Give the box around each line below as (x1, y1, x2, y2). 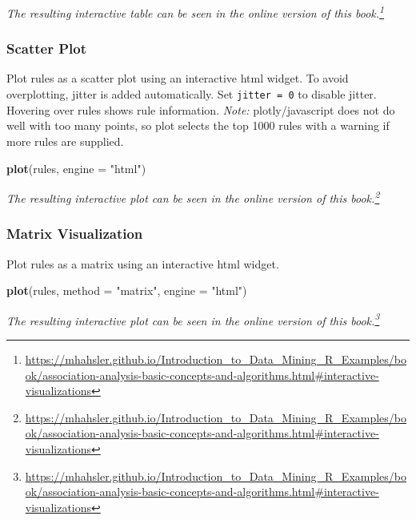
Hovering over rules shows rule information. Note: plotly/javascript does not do (6, 101, 395, 118)
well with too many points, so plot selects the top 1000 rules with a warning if (6, 117, 390, 134)
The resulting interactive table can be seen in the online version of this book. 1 (6, 2, 385, 21)
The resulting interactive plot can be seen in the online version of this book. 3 (6, 309, 380, 329)
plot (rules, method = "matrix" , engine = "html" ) (6, 282, 247, 299)
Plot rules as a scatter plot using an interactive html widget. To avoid (6, 70, 349, 87)
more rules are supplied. (6, 132, 124, 149)
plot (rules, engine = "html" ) (6, 159, 146, 176)
